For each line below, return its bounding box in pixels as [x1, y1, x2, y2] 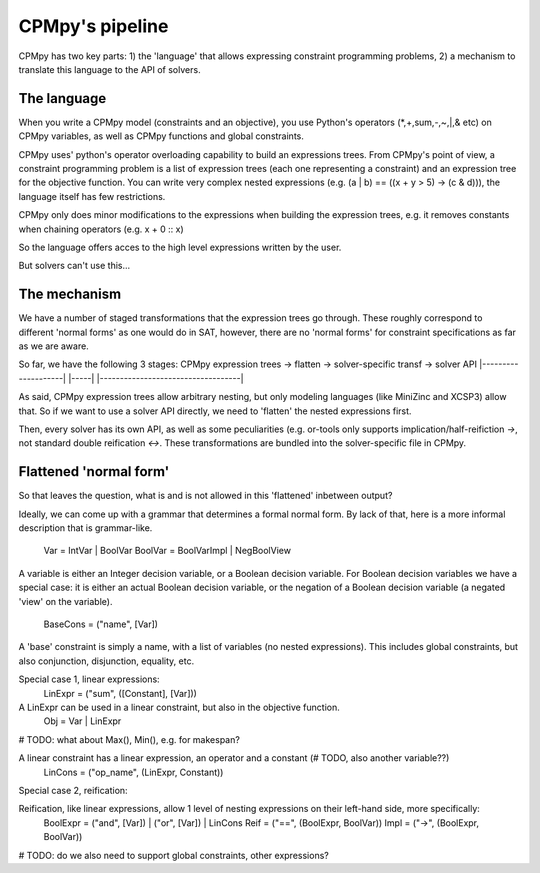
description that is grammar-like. [18, 522, 153, 534]
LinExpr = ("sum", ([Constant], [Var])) [43, 687, 197, 699]
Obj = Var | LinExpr [43, 715, 122, 727]
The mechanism [18, 286, 122, 303]
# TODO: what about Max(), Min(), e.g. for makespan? [18, 733, 240, 745]
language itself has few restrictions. [18, 190, 166, 202]
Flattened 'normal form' [18, 463, 170, 480]
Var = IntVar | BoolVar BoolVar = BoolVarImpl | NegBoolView [43, 545, 292, 557]
